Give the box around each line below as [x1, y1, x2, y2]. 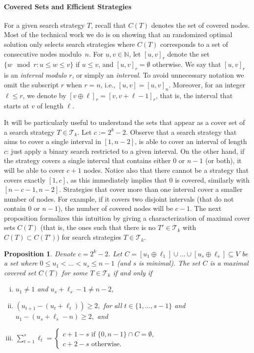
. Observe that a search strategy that [126, 126, 237, 137]
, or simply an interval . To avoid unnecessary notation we [72, 70, 244, 80]
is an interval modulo [4, 70, 67, 80]
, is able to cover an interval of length [135, 136, 247, 146]
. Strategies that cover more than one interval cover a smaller [59, 184, 243, 194]
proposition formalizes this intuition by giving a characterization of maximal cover [4, 212, 250, 223]
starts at [4, 101, 29, 111]
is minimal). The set [139, 258, 200, 268]
